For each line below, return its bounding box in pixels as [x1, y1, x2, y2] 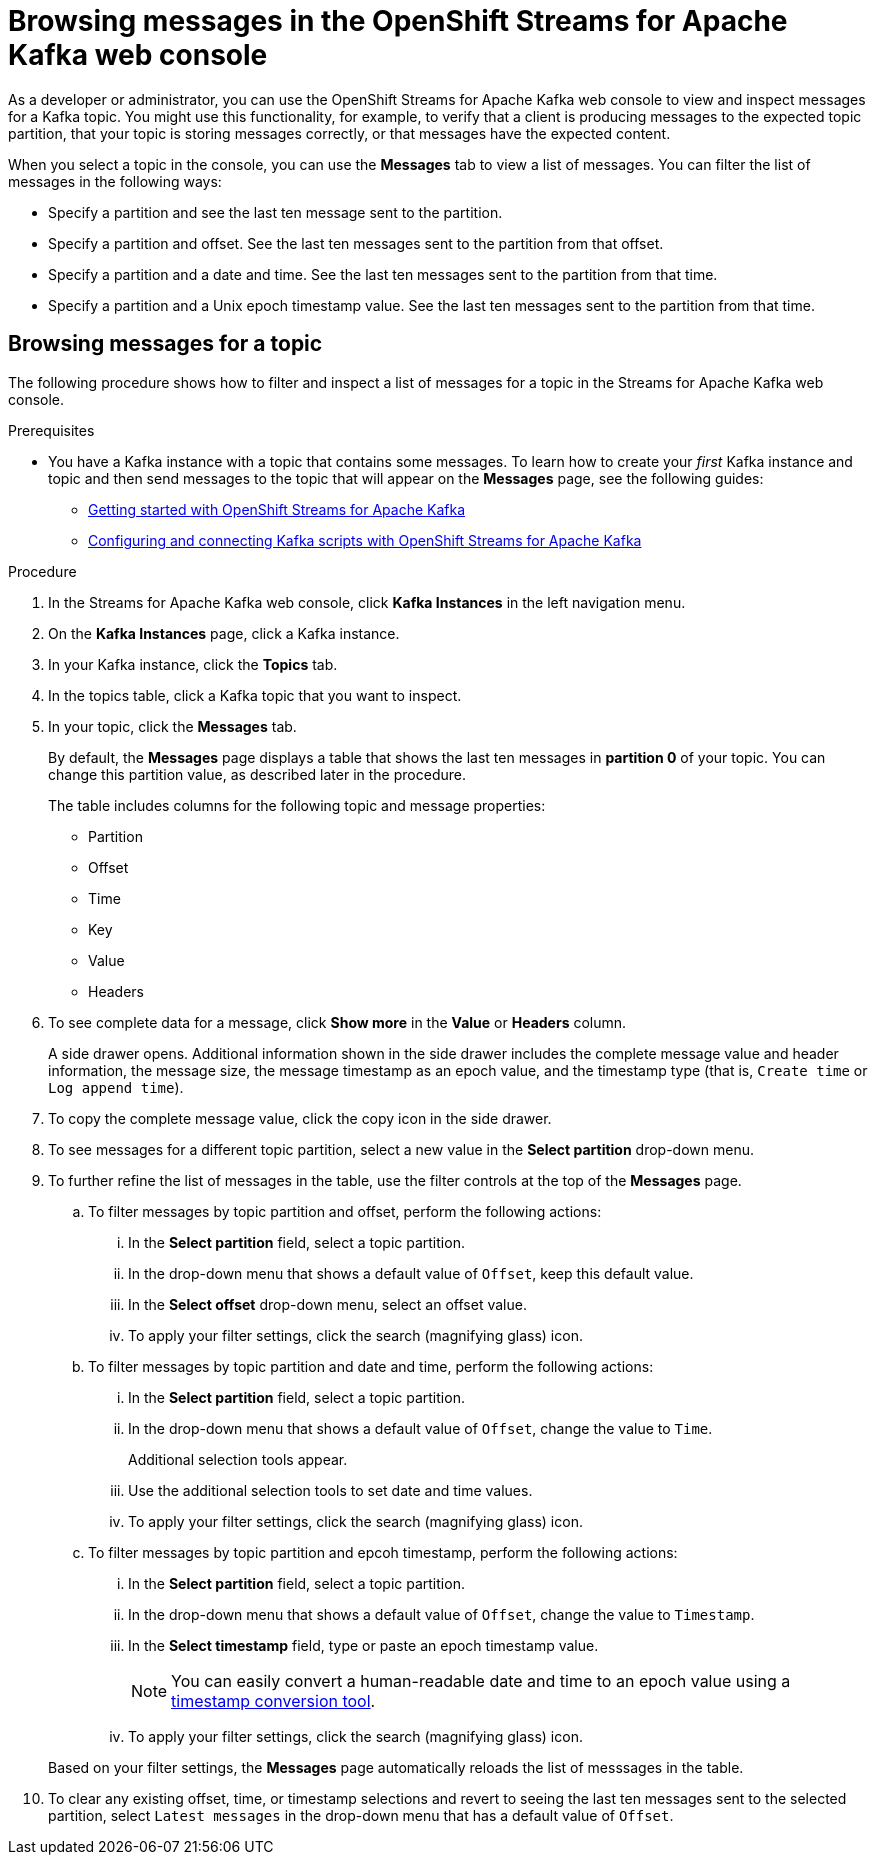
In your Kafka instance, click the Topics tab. [48, 655, 338, 673]
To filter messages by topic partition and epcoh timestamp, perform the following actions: [88, 1543, 678, 1561]
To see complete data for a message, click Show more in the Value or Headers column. [48, 1013, 627, 1031]
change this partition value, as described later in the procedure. [48, 765, 466, 783]
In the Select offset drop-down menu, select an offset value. [128, 1295, 527, 1313]
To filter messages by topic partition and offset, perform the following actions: [88, 1202, 602, 1220]
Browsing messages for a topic [8, 331, 323, 357]
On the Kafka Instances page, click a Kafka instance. [48, 624, 400, 642]
